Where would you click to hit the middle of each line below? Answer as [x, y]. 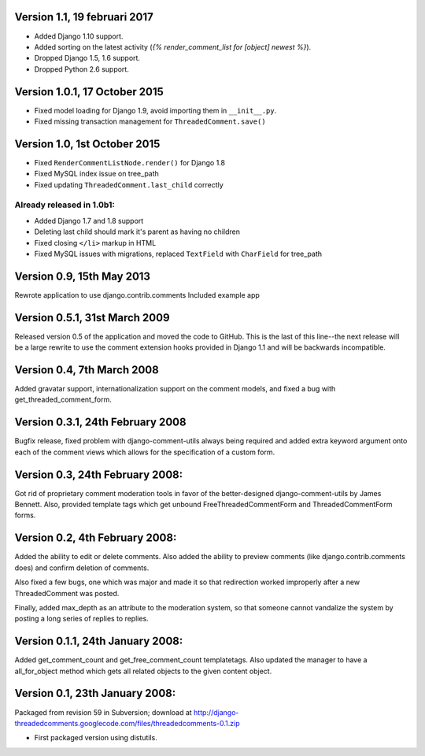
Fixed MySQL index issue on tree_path [96, 174]
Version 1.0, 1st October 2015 [87, 144]
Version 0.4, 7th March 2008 [87, 370]
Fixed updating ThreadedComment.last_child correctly [129, 184]
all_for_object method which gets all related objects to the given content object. [143, 671]
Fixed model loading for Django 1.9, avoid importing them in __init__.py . [155, 110]
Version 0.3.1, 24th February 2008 [100, 422]
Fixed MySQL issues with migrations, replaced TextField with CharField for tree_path [178, 254]
